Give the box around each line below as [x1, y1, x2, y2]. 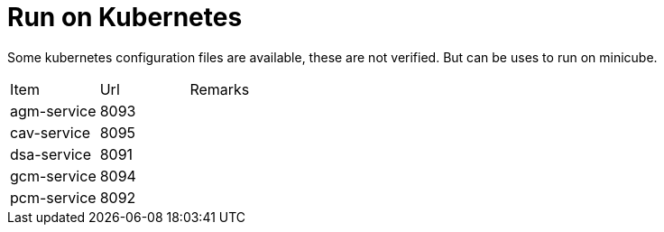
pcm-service [10, 188, 97, 207]
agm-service [10, 101, 97, 120]
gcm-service [10, 166, 97, 185]
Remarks [189, 79, 250, 98]
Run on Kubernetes [7, 2, 243, 32]
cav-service [10, 123, 91, 142]
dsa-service [10, 144, 91, 163]
